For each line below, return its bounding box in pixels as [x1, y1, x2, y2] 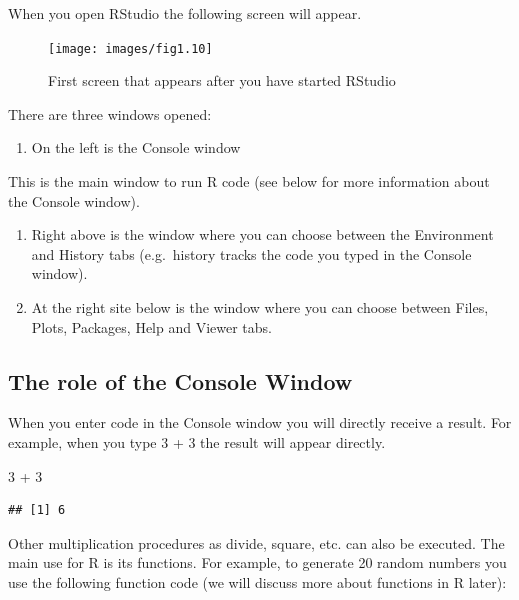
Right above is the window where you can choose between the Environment [31, 224, 494, 245]
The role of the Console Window [8, 365, 353, 396]
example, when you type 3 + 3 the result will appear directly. [8, 431, 386, 452]
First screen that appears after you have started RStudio [48, 70, 396, 91]
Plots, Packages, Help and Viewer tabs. [31, 316, 272, 337]
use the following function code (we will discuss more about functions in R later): [8, 571, 507, 592]
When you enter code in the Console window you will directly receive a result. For [8, 412, 512, 433]
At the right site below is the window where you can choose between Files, [31, 297, 489, 317]
